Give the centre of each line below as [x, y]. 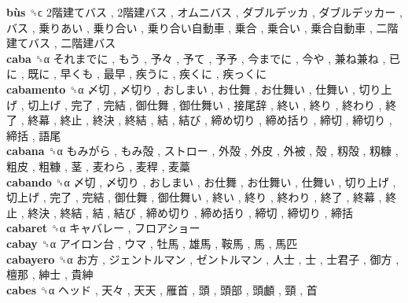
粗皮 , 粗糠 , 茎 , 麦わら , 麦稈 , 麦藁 [99, 166]
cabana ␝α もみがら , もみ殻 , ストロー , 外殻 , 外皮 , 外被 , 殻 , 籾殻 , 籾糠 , [202, 151]
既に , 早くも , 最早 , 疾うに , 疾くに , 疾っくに [147, 74]
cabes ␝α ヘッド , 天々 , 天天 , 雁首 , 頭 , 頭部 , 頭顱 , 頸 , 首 [162, 289]
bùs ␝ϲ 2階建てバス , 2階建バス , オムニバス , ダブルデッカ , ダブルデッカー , [204, 12]
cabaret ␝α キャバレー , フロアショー [103, 228]
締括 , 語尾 [34, 135]
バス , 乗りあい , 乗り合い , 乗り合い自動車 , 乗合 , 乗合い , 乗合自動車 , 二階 [202, 27]
